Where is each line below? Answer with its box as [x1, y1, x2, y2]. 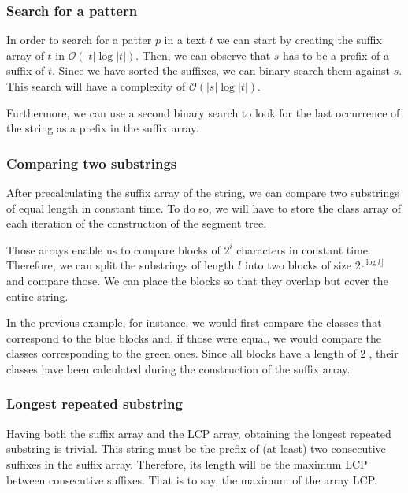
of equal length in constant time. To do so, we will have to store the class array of [6, 199, 401, 216]
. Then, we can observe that [135, 46, 271, 63]
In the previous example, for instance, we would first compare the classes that [6, 314, 382, 331]
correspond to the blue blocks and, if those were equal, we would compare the [6, 329, 381, 346]
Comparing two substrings [6, 153, 177, 172]
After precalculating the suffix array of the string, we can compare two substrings [6, 184, 399, 200]
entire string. [6, 287, 69, 304]
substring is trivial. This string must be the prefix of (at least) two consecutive [6, 440, 386, 457]
